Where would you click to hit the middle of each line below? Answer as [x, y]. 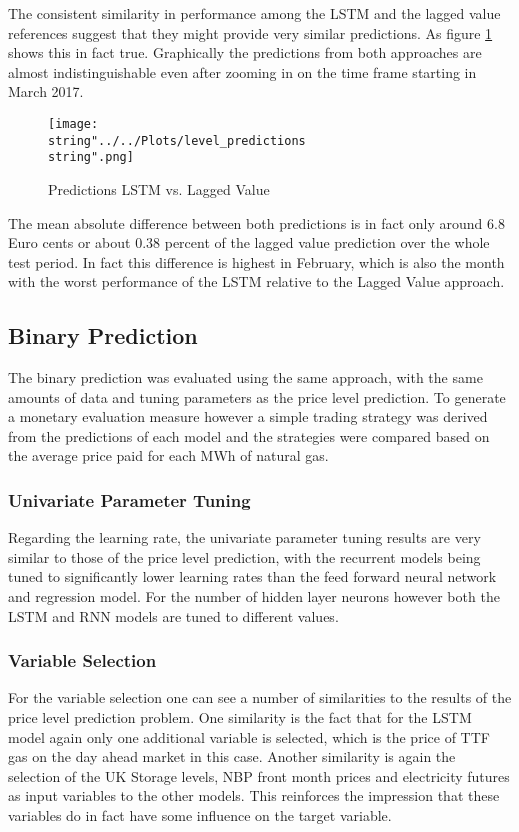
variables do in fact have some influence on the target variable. [200, 815]
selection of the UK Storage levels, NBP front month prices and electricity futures [259, 775]
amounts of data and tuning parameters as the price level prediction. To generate [257, 396]
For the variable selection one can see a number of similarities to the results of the [260, 697]
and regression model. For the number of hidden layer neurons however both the [254, 596]
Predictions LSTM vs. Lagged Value [159, 188]
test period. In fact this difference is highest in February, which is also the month [256, 261]
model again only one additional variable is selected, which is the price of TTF [249, 736]
